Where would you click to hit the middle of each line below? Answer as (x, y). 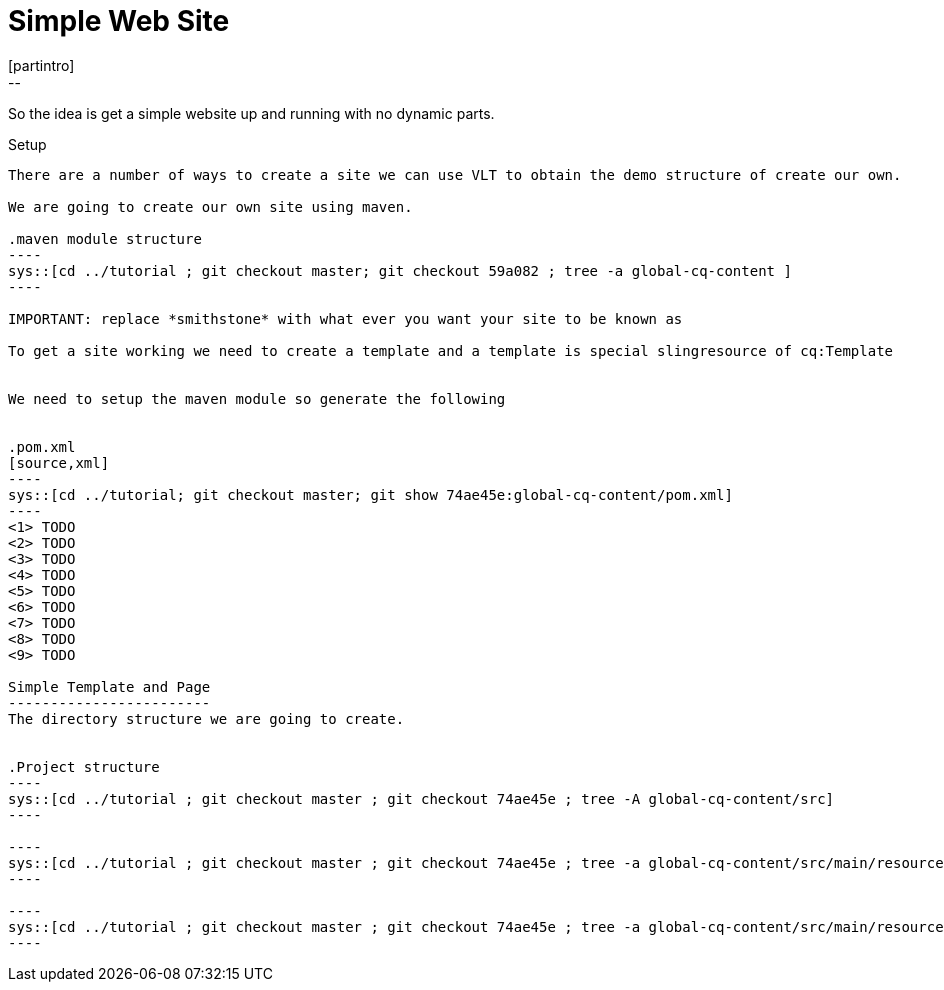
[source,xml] (59, 462)
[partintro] (41, 65)
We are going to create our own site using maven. (210, 206)
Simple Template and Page (109, 686)
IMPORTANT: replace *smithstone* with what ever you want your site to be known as (345, 318)
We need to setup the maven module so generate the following (257, 398)
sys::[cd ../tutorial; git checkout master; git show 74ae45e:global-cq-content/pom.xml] (370, 494)
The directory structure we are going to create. (206, 718)
